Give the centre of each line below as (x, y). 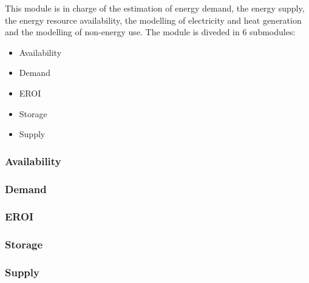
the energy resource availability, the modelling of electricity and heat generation (153, 20)
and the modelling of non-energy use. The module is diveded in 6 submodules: (150, 32)
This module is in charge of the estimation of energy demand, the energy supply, (155, 8)
